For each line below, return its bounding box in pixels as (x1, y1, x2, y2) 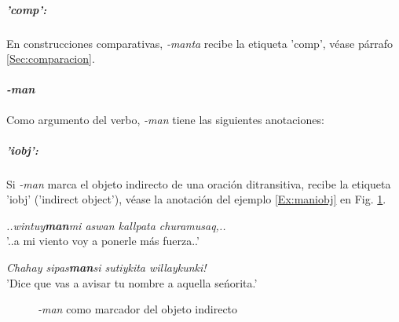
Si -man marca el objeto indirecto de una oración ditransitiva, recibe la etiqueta (6, 175, 391, 192)
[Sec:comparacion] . (6, 50, 95, 67)
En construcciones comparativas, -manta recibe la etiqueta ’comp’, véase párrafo (6, 35, 393, 51)
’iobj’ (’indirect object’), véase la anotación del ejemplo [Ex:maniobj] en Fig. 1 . (6, 191, 386, 207)
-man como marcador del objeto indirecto (38, 301, 238, 317)
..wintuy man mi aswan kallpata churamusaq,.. (6, 217, 226, 233)
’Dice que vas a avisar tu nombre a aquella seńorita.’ (6, 274, 258, 291)
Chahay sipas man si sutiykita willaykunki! (6, 259, 207, 276)
